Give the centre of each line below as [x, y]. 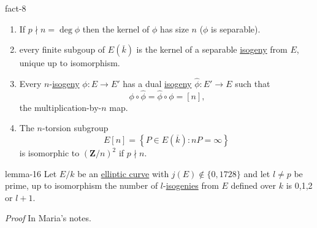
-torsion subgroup [75, 128]
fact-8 [16, 8]
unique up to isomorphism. [70, 63]
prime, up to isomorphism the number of [82, 185]
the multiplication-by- [60, 107]
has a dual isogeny [157, 83]
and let [257, 173]
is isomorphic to [49, 153]
